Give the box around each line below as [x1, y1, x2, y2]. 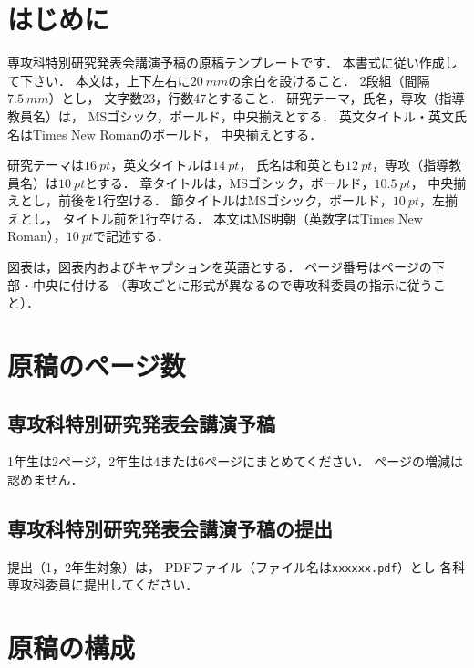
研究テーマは [7, 155, 84, 174]
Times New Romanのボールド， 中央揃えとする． [32, 124, 323, 143]
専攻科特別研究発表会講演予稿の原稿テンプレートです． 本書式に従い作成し [7, 53, 458, 72]
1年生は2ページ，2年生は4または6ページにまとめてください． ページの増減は [7, 452, 463, 471]
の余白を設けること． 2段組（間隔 [228, 70, 430, 89]
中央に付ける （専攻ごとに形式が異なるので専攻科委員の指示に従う [32, 275, 433, 294]
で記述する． [92, 226, 170, 245]
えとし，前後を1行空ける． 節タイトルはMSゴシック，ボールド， [7, 191, 393, 210]
